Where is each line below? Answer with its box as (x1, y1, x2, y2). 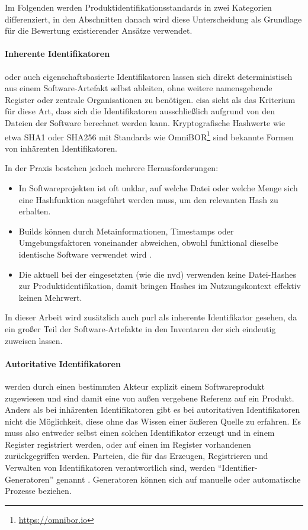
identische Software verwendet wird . (18, 248, 152, 260)
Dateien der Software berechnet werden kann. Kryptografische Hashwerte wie (5, 116, 285, 129)
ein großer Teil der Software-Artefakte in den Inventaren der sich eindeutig (5, 322, 276, 335)
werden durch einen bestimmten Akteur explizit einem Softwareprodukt (5, 380, 265, 392)
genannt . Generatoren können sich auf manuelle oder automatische (56, 473, 301, 485)
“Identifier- (218, 461, 258, 474)
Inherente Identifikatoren (5, 47, 110, 60)
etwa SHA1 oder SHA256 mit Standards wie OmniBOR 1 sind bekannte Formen (5, 129, 294, 143)
